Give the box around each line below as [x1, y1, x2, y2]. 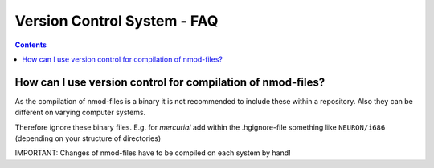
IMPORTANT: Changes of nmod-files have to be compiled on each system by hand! [14, 148, 291, 158]
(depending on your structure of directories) [14, 134, 162, 143]
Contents [14, 40, 47, 50]
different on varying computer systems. [14, 108, 146, 118]
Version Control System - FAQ [14, 12, 219, 30]
